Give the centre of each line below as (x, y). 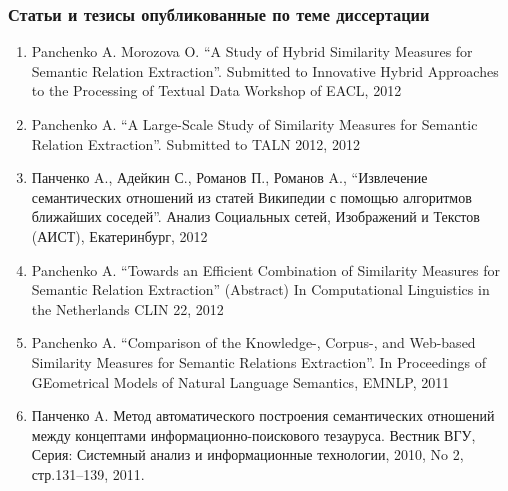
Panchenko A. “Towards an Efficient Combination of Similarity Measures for (266, 269)
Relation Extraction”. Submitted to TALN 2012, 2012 (195, 143)
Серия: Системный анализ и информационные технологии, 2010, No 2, (247, 454)
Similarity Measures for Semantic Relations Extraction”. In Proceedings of (258, 361)
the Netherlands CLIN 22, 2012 (127, 308)
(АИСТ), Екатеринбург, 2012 (119, 235)
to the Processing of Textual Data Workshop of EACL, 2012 (216, 90)
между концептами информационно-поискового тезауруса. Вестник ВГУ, (253, 434)
